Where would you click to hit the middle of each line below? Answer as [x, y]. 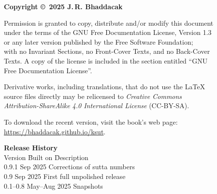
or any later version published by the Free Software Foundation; [99, 41]
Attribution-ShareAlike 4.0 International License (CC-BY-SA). [97, 105]
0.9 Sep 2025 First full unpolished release [65, 176]
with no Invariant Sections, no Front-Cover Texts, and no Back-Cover [107, 51]
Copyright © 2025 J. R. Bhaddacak [63, 6]
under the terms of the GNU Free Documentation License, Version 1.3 [108, 32]
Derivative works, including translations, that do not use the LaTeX [105, 87]
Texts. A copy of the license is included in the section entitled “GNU [106, 60]
